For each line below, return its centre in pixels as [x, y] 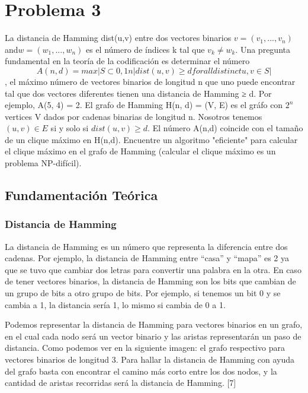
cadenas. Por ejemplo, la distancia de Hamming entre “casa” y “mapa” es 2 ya [147, 258]
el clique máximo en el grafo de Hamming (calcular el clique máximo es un [140, 151]
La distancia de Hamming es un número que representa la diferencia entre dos [146, 246]
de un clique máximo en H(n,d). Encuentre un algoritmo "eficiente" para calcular [151, 139]
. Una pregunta [263, 49]
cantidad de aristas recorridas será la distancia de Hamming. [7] [121, 383]
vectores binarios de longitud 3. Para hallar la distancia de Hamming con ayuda [150, 359]
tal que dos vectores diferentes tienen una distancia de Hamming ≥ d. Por [138, 93]
